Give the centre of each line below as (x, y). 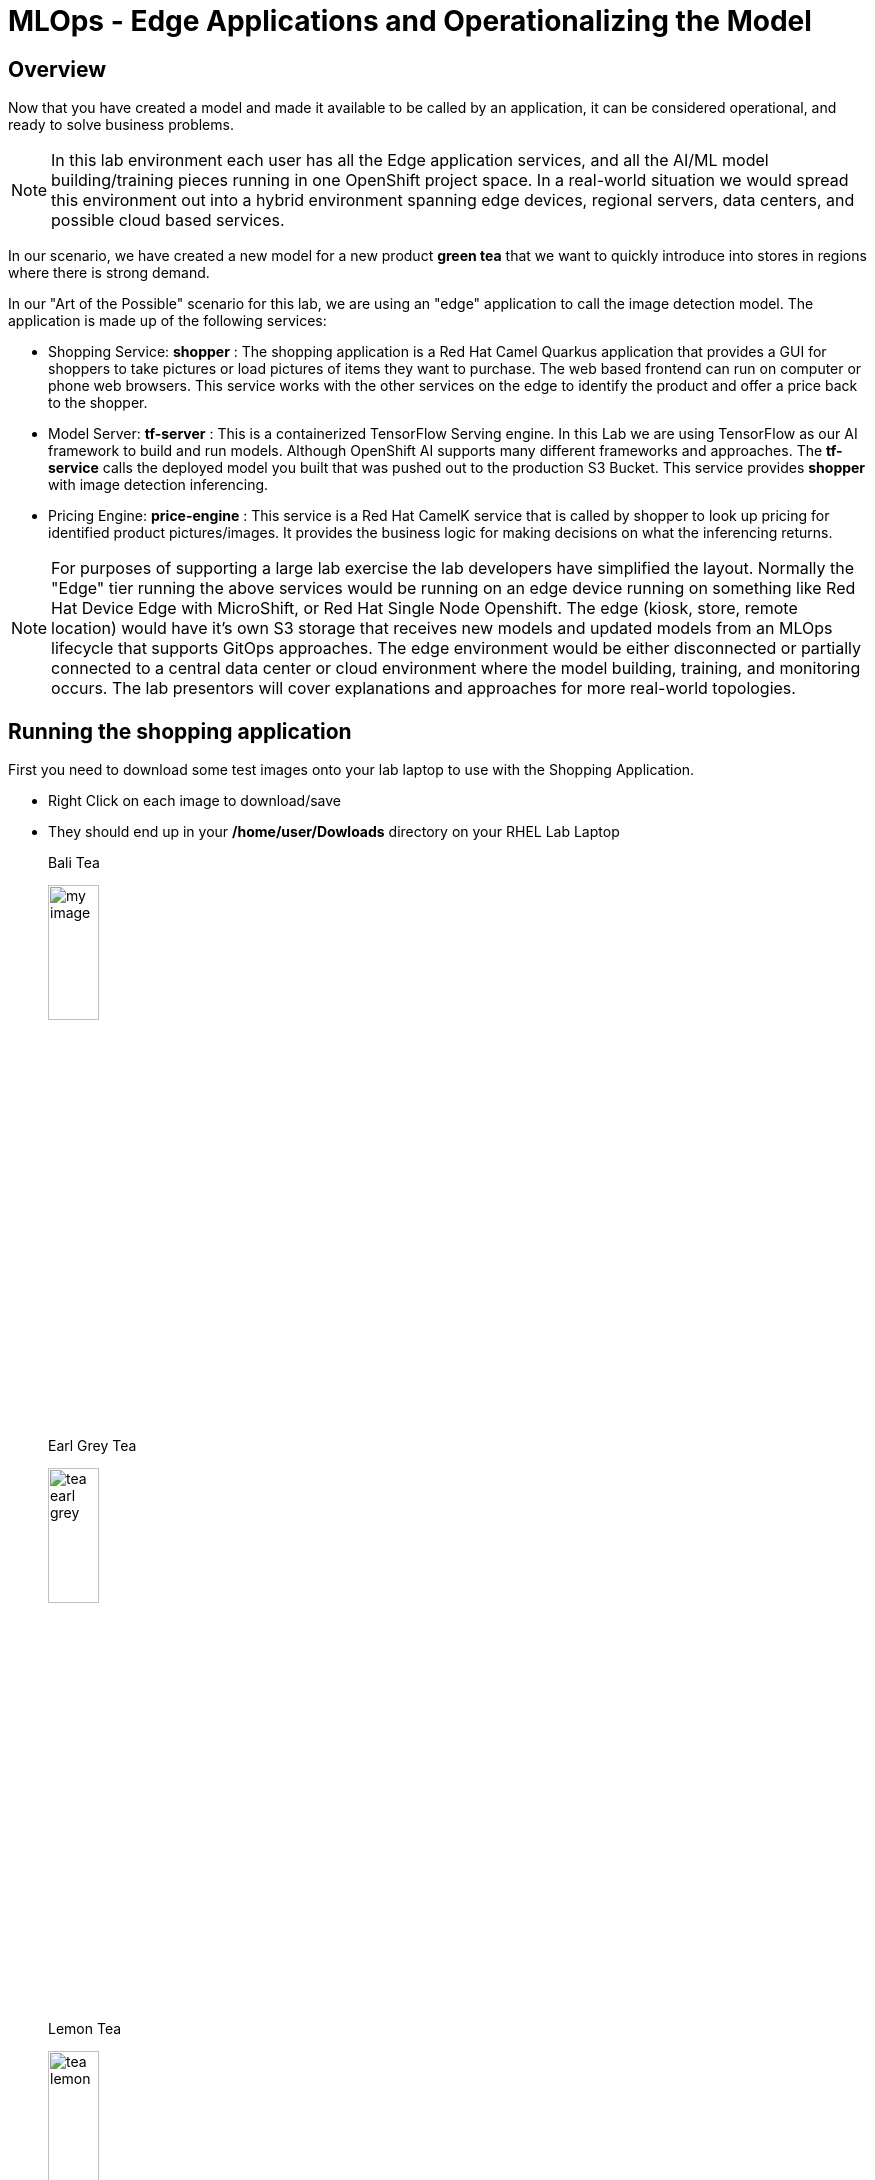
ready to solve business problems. (121, 125)
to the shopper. (98, 403)
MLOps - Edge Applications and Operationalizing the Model (410, 21)
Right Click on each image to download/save (195, 801)
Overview (57, 69)
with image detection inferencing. (158, 485)
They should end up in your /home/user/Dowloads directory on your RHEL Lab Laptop (334, 832)
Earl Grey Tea (92, 1446)
